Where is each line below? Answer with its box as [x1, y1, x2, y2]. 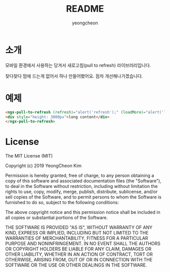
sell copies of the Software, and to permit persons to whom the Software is [5, 194, 162, 200]
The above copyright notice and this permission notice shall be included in [5, 209, 160, 215]
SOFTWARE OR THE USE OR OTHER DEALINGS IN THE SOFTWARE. [5, 262, 147, 268]
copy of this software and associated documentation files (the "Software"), [5, 178, 162, 184]
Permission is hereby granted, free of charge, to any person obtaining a [5, 173, 154, 179]
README [66, 3, 104, 15]
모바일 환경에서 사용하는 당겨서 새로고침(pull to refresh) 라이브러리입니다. [5, 62, 151, 68]
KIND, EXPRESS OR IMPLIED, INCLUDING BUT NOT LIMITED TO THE [5, 230, 149, 236]
